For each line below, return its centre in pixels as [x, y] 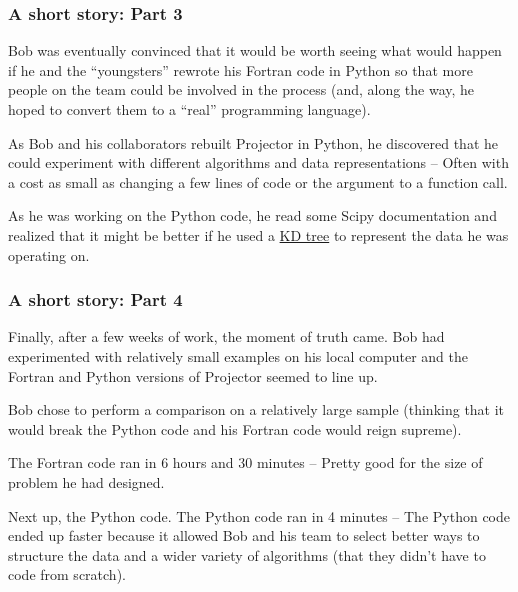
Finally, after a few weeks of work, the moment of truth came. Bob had [226, 336]
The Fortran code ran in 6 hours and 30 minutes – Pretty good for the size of [245, 462]
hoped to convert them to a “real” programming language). [189, 109]
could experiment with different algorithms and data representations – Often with [258, 162]
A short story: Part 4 [95, 299]
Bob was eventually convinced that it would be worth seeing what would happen [255, 50]
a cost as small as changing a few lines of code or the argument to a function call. [258, 181]
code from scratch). [67, 574]
